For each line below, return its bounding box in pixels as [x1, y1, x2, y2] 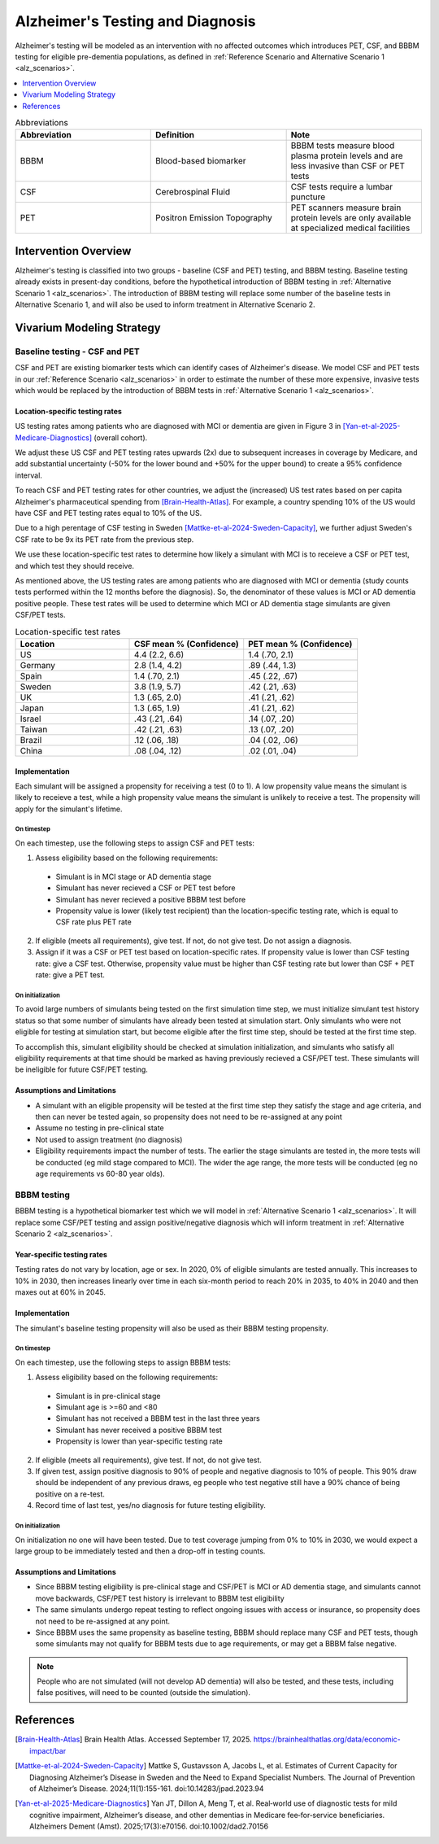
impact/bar [29, 1746, 67, 1755]
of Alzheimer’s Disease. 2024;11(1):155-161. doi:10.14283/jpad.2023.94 [29, 1783, 264, 1794]
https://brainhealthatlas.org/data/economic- [253, 1734, 402, 1745]
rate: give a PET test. [35, 969, 106, 980]
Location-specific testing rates [15, 406, 122, 416]
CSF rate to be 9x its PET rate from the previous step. [15, 534, 194, 544]
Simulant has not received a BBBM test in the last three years [55, 1414, 260, 1423]
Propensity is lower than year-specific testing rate [55, 1436, 224, 1446]
